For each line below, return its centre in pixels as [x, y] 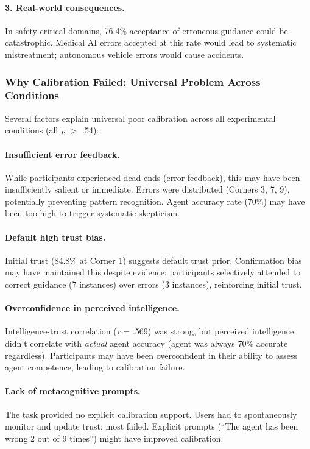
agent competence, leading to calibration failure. [95, 367]
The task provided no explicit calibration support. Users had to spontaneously [151, 414]
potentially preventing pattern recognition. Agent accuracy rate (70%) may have [155, 201]
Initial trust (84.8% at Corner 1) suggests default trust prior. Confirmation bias [153, 260]
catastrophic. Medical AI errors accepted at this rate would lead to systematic [151, 42]
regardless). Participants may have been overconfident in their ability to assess [151, 355]
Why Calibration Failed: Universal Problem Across [133, 81]
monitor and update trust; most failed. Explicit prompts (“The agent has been [152, 426]
